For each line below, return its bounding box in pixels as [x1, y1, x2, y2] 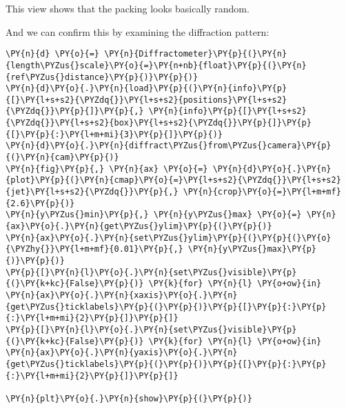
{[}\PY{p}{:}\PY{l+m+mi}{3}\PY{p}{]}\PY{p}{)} [6, 129, 223, 139]
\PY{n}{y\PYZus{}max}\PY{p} [187, 244, 317, 255]
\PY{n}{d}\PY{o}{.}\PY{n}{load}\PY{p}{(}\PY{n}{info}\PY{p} [6, 83, 287, 94]
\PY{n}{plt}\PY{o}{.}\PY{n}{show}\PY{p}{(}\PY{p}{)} [6, 393, 252, 403]
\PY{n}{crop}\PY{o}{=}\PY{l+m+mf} [183, 187, 341, 197]
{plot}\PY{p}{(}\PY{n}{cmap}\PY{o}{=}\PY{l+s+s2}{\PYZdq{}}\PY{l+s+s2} [6, 175, 341, 186]
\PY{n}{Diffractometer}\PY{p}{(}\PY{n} [104, 49, 287, 59]
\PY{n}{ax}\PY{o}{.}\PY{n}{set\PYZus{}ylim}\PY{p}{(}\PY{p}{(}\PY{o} [6, 232, 332, 243]
